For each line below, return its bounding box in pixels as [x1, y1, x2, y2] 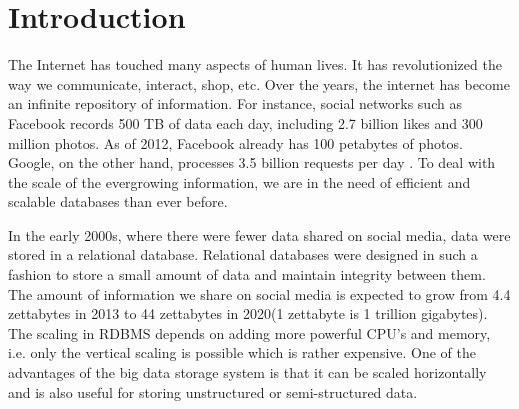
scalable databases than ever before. [8, 191, 228, 212]
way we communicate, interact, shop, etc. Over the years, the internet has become [8, 73, 510, 94]
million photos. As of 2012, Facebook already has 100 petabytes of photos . [8, 132, 463, 153]
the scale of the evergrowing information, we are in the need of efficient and [8, 171, 471, 192]
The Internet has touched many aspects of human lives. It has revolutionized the [8, 54, 502, 75]
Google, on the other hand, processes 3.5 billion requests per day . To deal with [8, 152, 496, 173]
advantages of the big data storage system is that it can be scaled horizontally [8, 362, 487, 383]
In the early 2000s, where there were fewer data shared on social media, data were [8, 224, 511, 245]
